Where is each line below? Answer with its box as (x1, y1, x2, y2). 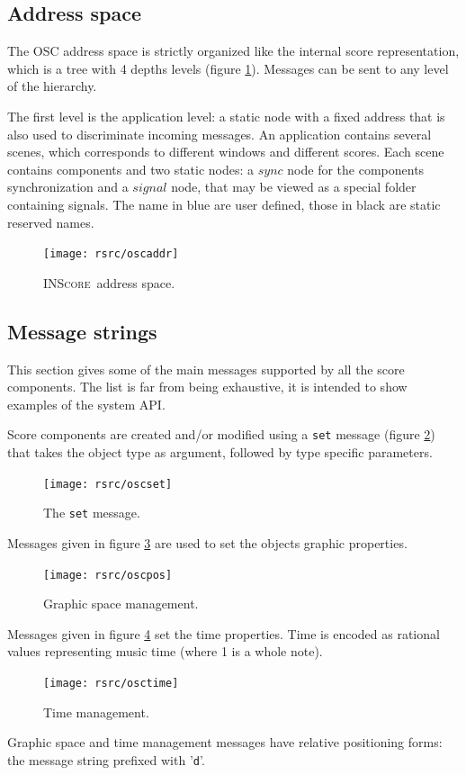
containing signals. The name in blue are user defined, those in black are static (7, 194, 441, 213)
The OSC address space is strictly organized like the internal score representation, (7, 41, 460, 60)
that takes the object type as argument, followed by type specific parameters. (7, 443, 433, 462)
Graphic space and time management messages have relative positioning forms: (7, 733, 443, 752)
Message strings (7, 317, 157, 345)
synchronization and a (7, 177, 129, 196)
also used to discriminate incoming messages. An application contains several (7, 124, 432, 143)
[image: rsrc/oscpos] (43, 568, 173, 581)
